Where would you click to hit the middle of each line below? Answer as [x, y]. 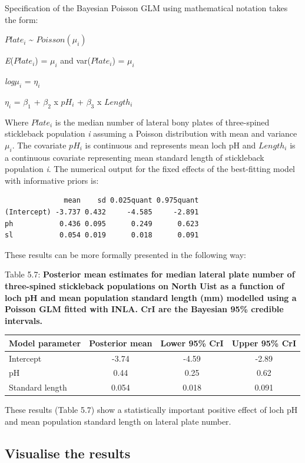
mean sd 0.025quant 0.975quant [131, 201]
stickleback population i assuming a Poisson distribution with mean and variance [151, 133]
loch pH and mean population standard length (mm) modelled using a [151, 297]
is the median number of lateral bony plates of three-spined [162, 122]
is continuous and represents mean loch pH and [170, 145]
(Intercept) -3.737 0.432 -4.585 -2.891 [102, 212]
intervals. [24, 320]
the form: [21, 19]
